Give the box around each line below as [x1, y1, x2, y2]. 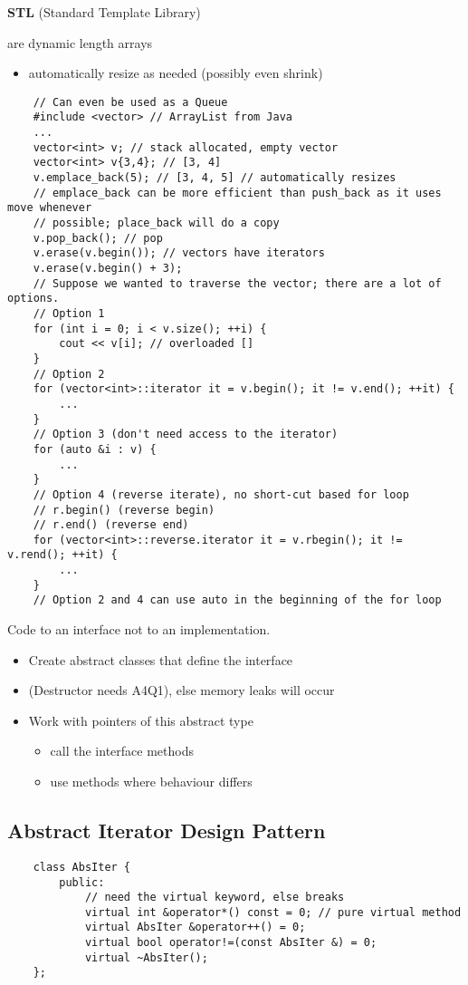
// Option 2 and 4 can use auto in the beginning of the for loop [33, 594, 442, 607]
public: [59, 875, 105, 889]
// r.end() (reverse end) [33, 518, 189, 532]
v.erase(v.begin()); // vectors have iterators [33, 246, 325, 260]
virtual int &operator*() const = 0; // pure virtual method [84, 905, 462, 919]
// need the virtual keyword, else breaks [84, 891, 345, 904]
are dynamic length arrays [7, 33, 153, 52]
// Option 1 [33, 306, 105, 320]
